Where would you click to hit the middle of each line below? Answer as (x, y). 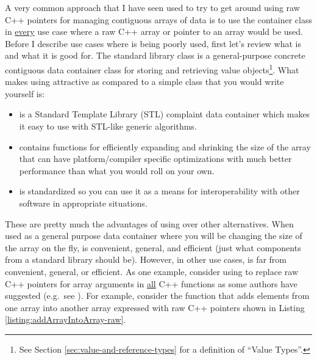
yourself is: (25, 93)
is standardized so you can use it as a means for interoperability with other (159, 191)
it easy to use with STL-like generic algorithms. (108, 126)
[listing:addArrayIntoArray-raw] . (66, 319)
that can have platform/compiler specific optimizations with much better (155, 159)
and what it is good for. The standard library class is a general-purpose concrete (155, 55)
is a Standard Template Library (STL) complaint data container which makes (165, 114)
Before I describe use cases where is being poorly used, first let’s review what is (153, 43)
